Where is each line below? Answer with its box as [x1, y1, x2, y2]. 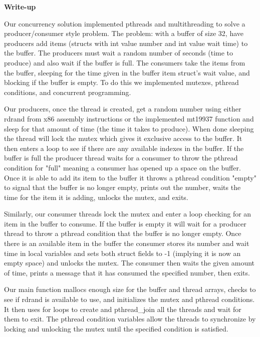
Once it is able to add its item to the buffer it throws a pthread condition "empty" [4, 172, 256, 182]
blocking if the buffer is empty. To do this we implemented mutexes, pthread [4, 77, 239, 87]
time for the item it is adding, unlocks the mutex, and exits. [4, 191, 188, 202]
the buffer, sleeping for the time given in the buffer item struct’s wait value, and [4, 67, 250, 77]
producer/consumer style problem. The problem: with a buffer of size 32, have [4, 28, 244, 38]
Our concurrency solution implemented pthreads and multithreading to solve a [4, 18, 245, 28]
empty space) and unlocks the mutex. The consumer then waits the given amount [4, 257, 255, 268]
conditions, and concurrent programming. [4, 86, 131, 97]
